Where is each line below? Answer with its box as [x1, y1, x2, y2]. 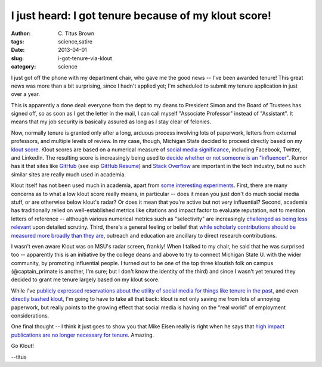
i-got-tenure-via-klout [58, 54, 113, 62]
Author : [11, 30, 31, 37]
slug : [11, 54, 24, 62]
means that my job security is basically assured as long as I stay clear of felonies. [11, 118, 212, 125]
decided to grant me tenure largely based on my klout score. [11, 276, 160, 283]
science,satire [58, 38, 92, 45]
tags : [11, 38, 24, 45]
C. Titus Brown [58, 30, 95, 37]
